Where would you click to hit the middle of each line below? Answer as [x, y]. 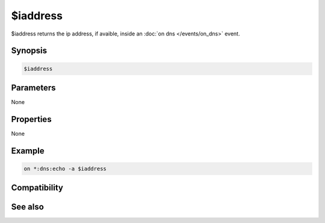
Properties [31, 119]
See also [28, 207]
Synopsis [29, 51]
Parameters [33, 87]
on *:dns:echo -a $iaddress [65, 169]
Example [28, 151]
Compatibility [37, 188]
